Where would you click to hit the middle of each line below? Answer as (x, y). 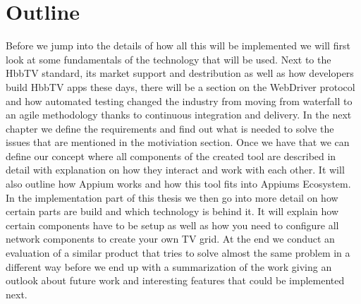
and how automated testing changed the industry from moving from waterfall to (179, 101)
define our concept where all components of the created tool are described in (171, 156)
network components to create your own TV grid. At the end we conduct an (170, 239)
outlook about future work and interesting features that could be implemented (175, 280)
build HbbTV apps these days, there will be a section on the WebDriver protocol (180, 86)
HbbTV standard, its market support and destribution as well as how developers (180, 73)
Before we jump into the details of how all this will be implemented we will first (178, 45)
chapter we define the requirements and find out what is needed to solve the (170, 128)
